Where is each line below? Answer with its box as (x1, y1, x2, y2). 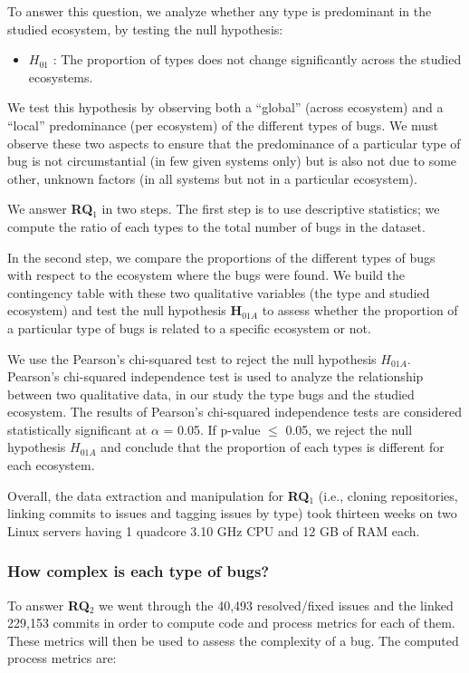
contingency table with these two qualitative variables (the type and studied (7, 283, 430, 302)
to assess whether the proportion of (262, 301, 458, 320)
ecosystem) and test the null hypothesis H (7, 301, 243, 320)
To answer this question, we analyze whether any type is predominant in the (7, 2, 432, 20)
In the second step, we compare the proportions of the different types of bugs (7, 247, 435, 266)
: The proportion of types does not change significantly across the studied (53, 50, 462, 69)
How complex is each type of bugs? (7, 560, 270, 582)
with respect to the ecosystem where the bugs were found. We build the (7, 265, 406, 284)
